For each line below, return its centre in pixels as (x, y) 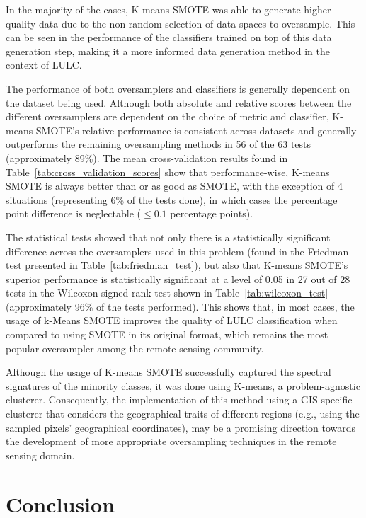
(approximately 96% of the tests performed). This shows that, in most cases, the (180, 306)
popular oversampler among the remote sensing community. (135, 348)
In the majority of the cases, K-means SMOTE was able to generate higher (168, 9)
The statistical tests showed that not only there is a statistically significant (168, 237)
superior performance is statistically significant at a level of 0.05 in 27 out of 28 (178, 278)
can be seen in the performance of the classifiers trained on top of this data (169, 37)
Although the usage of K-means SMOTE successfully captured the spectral (168, 372)
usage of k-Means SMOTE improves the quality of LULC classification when (172, 320)
